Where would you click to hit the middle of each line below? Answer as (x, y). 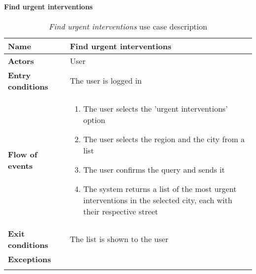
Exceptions (30, 259)
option (94, 120)
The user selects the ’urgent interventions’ (156, 108)
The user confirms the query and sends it (154, 169)
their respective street (121, 211)
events (20, 165)
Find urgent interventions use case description (128, 26)
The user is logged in (106, 81)
